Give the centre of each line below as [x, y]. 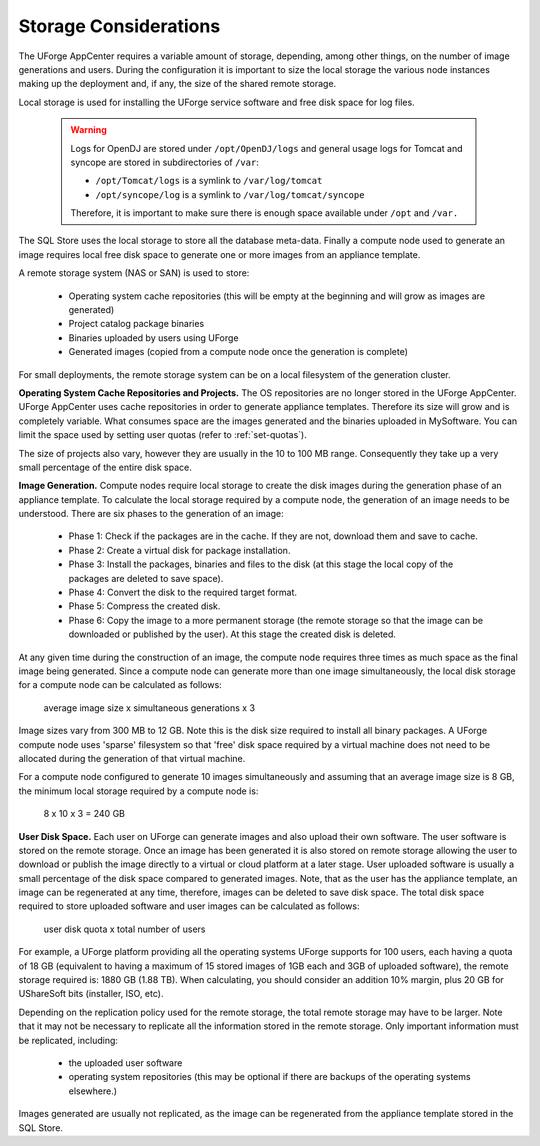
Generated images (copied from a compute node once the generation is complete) [238, 352]
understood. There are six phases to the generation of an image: [151, 514]
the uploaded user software [125, 1062]
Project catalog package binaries [136, 324]
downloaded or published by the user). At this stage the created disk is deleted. [232, 634]
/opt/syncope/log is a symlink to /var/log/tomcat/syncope [230, 194]
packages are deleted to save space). [146, 578]
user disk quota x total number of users [124, 929]
